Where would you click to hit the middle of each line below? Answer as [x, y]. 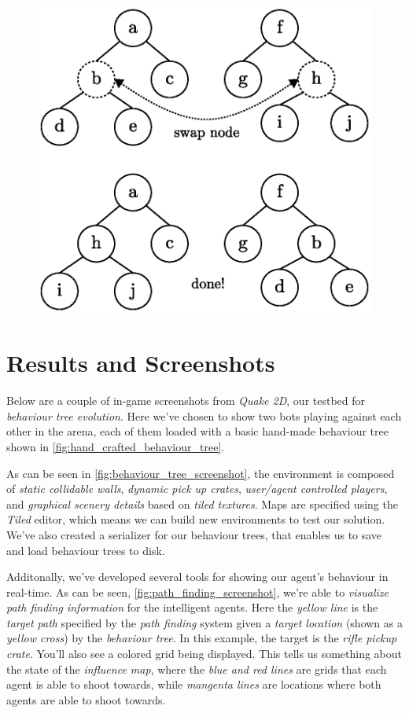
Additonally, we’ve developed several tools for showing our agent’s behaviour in [197, 577]
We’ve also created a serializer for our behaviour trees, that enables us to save [194, 534]
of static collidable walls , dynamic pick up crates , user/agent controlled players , [197, 489]
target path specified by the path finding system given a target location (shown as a [204, 622]
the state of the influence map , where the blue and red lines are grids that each [197, 669]
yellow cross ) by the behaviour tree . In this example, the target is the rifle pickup [202, 638]
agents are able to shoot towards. [86, 699]
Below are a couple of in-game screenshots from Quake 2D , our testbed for [186, 401]
